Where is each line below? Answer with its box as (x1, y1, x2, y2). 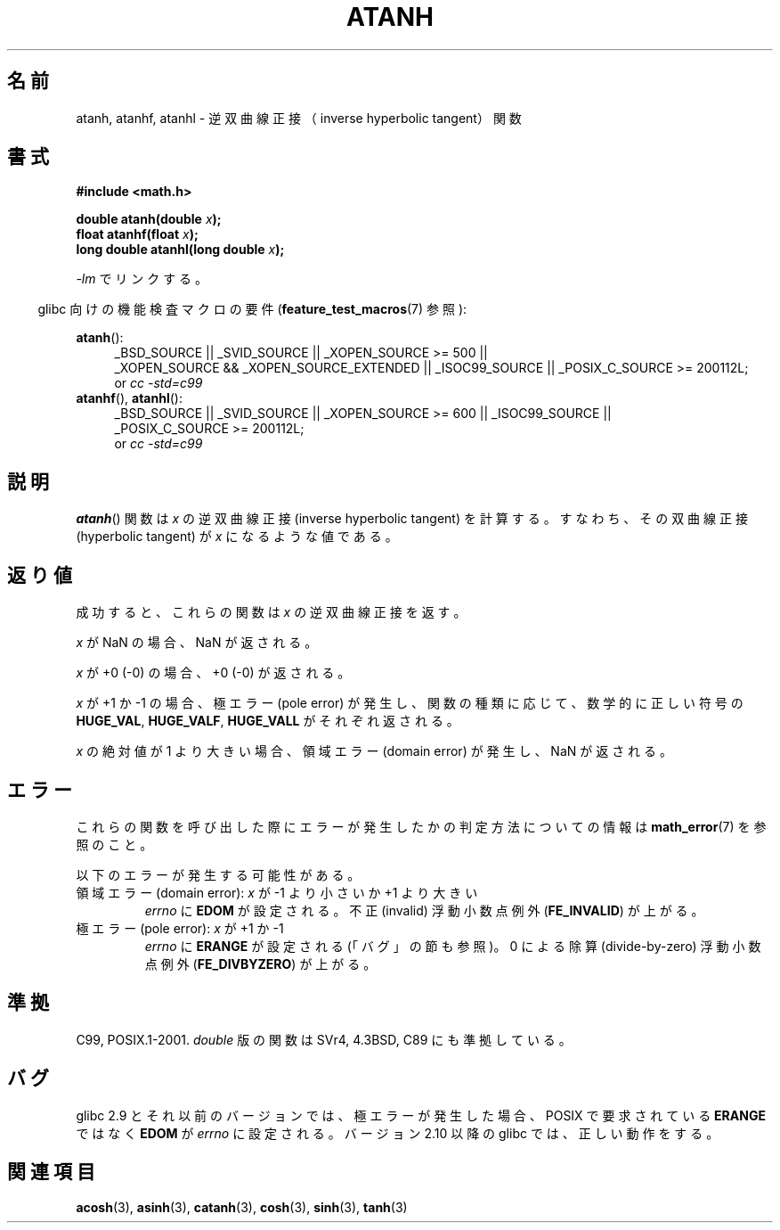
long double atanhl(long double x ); (76, 242, 285, 258)
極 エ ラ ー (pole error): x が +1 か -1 (76, 920, 284, 936)
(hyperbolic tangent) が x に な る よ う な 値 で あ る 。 (76, 529, 398, 545)
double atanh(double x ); (76, 211, 222, 227)
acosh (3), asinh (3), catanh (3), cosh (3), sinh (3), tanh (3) (76, 1199, 408, 1215)
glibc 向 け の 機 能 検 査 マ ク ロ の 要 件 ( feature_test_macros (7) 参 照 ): (37, 301, 467, 317)
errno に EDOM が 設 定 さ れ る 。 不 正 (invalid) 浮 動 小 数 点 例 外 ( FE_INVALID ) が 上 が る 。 (144, 902, 704, 918)
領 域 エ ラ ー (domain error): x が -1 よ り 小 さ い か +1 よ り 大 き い (76, 884, 478, 900)
